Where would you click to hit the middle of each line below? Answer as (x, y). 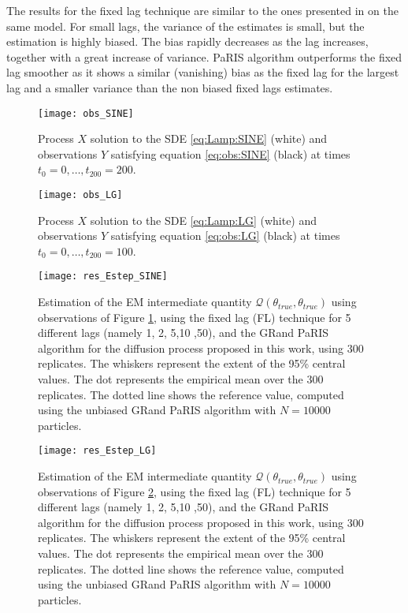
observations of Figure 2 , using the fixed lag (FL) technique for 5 (195, 491)
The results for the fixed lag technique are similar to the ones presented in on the (202, 10)
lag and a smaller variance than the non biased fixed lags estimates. (170, 87)
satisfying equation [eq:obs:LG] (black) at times (225, 235)
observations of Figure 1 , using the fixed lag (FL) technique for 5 (195, 317)
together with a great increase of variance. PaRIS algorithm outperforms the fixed (204, 56)
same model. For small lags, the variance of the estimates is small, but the (185, 26)
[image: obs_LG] (80, 195)
